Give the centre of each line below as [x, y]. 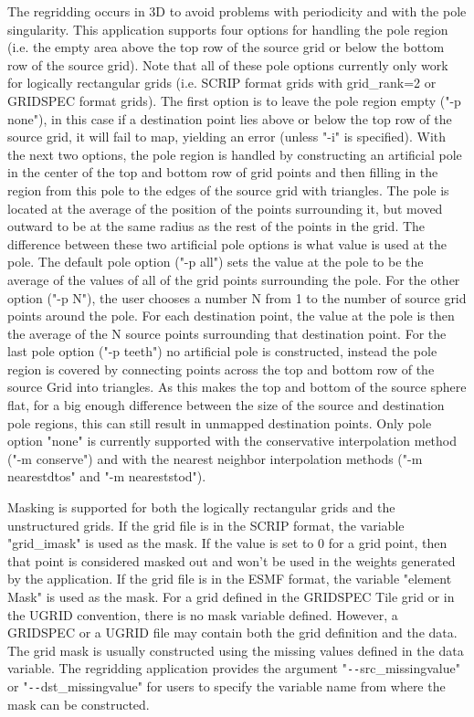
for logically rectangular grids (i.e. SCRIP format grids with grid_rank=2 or [222, 83]
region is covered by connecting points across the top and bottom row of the [221, 369]
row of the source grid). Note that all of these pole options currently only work [228, 64]
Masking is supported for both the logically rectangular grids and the [201, 507]
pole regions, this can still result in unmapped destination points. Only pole [220, 422]
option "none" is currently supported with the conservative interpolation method [232, 441]
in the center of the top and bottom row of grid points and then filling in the [223, 172]
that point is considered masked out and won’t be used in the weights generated [232, 560]
